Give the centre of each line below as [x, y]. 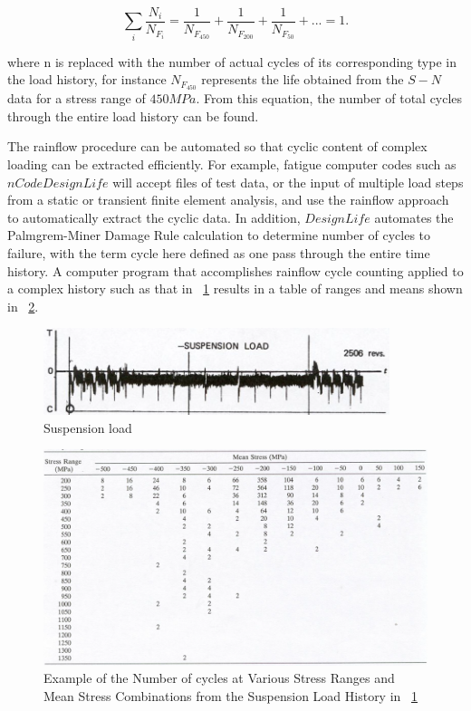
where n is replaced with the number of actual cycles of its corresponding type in [232, 61]
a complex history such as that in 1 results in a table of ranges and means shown [235, 288]
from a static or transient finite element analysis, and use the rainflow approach [228, 200]
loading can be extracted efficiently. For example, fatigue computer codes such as [232, 164]
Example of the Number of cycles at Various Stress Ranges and [219, 678]
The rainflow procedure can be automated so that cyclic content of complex [217, 146]
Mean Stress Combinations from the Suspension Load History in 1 [231, 695]
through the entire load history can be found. [133, 115]
